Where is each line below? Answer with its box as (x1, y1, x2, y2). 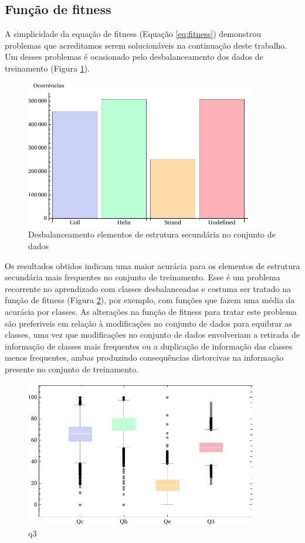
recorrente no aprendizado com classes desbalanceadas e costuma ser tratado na (5, 282, 291, 294)
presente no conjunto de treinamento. (5, 362, 139, 375)
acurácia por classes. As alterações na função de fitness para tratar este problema (5, 305, 297, 317)
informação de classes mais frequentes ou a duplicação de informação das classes (5, 340, 293, 352)
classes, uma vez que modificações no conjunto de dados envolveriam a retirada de (5, 328, 300, 341)
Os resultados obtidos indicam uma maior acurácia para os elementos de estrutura (5, 259, 300, 271)
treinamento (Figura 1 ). (5, 62, 90, 74)
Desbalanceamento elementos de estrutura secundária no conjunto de (28, 228, 276, 240)
